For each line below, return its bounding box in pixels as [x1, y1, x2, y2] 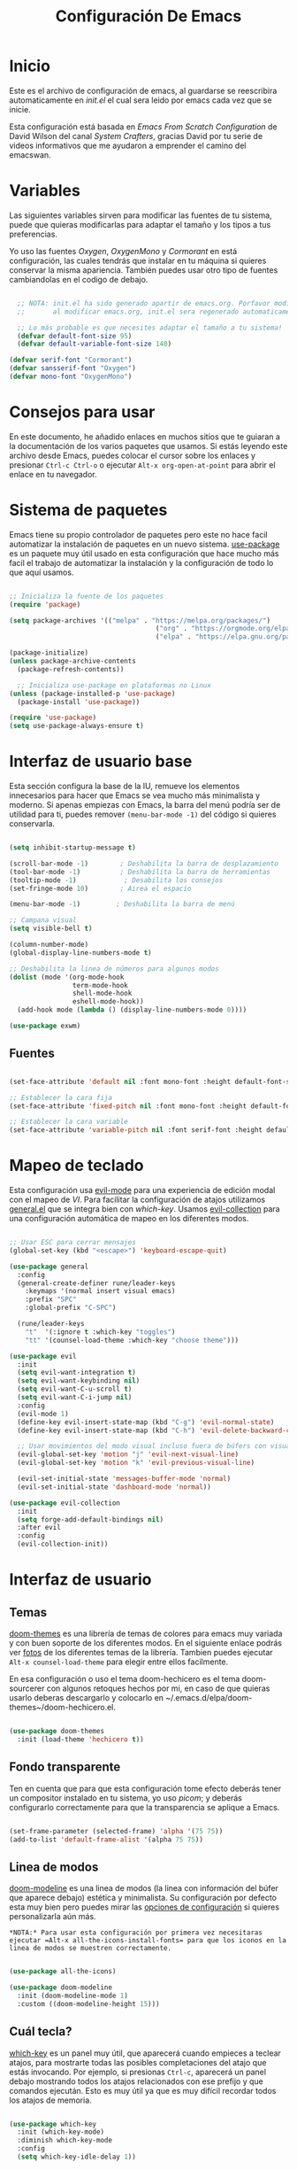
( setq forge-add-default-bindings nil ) [17, 1515, 164, 1524]
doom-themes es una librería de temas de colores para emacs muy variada [9, 1628, 283, 1639]
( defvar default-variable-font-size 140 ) [17, 339, 172, 349]
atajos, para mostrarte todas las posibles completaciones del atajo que [9, 2057, 267, 2067]
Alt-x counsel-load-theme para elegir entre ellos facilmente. [9, 1656, 229, 1667]
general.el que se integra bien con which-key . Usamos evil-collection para [9, 1204, 280, 1214]
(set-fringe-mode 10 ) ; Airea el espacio [9, 884, 192, 893]
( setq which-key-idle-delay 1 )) [17, 2152, 137, 2161]
